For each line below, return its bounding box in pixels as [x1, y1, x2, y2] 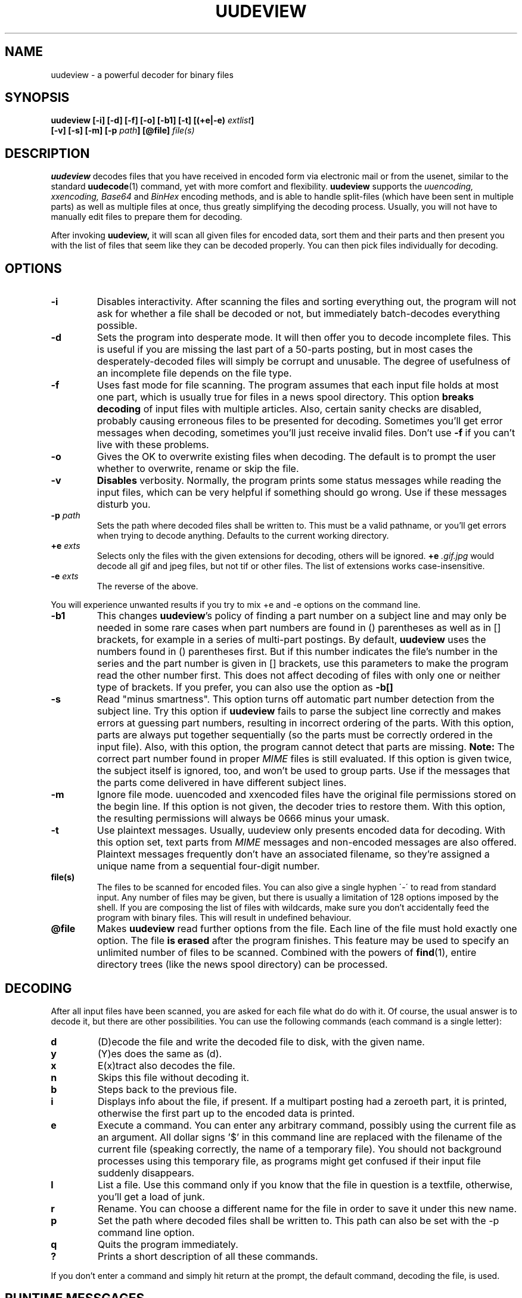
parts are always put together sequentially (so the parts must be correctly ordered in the [97, 729, 493, 741]
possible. [97, 319, 138, 332]
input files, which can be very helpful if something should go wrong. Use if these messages [97, 486, 507, 499]
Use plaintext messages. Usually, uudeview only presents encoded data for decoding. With [97, 824, 505, 837]
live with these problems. [97, 439, 209, 451]
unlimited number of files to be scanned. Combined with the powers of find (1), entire [97, 946, 477, 959]
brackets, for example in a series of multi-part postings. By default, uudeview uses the [97, 634, 486, 646]
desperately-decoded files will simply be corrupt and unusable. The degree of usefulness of [97, 355, 511, 368]
